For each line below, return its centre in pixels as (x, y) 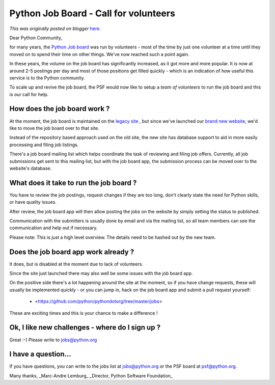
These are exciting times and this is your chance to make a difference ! (84, 313)
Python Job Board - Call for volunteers (92, 13)
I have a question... (40, 354)
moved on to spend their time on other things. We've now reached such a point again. (99, 54)
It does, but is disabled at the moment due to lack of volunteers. (76, 264)
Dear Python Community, (36, 38)
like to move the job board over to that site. (54, 128)
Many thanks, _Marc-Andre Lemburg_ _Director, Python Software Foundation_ (91, 376)
